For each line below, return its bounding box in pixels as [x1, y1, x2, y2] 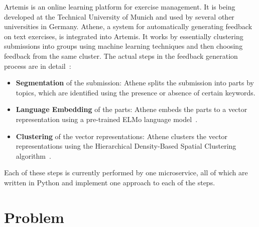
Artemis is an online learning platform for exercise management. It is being [4, 2, 235, 12]
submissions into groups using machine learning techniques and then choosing [4, 41, 243, 51]
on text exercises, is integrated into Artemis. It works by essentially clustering [4, 31, 243, 41]
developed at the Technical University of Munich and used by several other [4, 11, 234, 22]
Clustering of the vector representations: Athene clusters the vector [16, 131, 228, 141]
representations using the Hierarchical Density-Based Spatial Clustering [16, 141, 236, 151]
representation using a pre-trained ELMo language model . [16, 113, 198, 124]
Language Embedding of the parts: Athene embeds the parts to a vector [16, 104, 247, 115]
